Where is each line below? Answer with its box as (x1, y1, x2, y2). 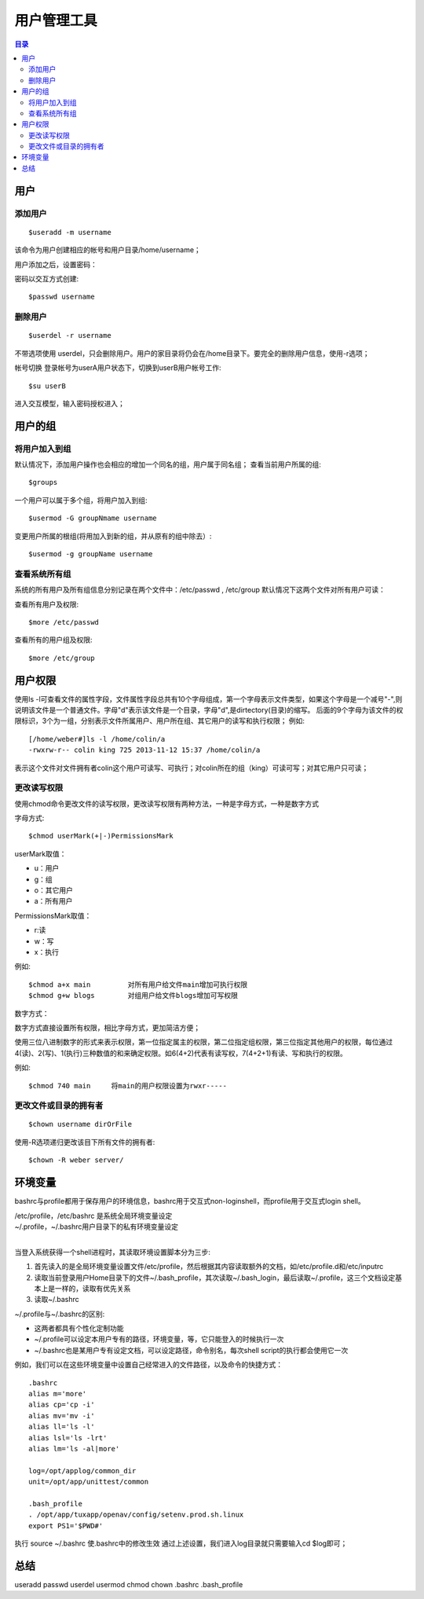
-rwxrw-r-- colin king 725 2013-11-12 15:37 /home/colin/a (28, 746, 261, 754)
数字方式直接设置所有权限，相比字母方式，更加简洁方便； (14, 1022, 200, 1032)
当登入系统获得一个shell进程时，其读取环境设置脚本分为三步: (14, 1247, 211, 1256)
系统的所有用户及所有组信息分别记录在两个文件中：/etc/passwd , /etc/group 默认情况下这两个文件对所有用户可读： (14, 585, 386, 595)
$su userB (28, 381, 66, 391)
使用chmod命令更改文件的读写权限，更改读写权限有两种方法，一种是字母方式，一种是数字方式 (14, 798, 320, 809)
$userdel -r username (28, 331, 111, 340)
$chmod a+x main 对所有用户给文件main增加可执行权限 (28, 980, 248, 989)
